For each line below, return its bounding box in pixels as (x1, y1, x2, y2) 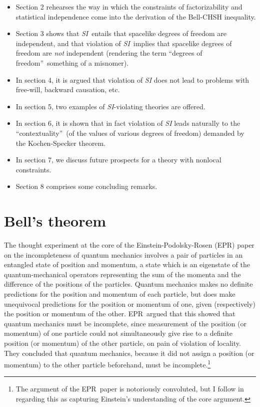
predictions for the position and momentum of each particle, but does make (4, 289, 235, 299)
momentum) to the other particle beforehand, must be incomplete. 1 (4, 358, 211, 369)
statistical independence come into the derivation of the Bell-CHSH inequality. (15, 11, 256, 22)
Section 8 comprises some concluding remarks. (15, 181, 157, 191)
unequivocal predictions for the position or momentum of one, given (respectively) (4, 298, 255, 309)
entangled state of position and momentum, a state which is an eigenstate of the (4, 259, 250, 270)
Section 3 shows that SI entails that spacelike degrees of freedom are (15, 28, 227, 39)
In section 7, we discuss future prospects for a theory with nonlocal (15, 154, 221, 165)
